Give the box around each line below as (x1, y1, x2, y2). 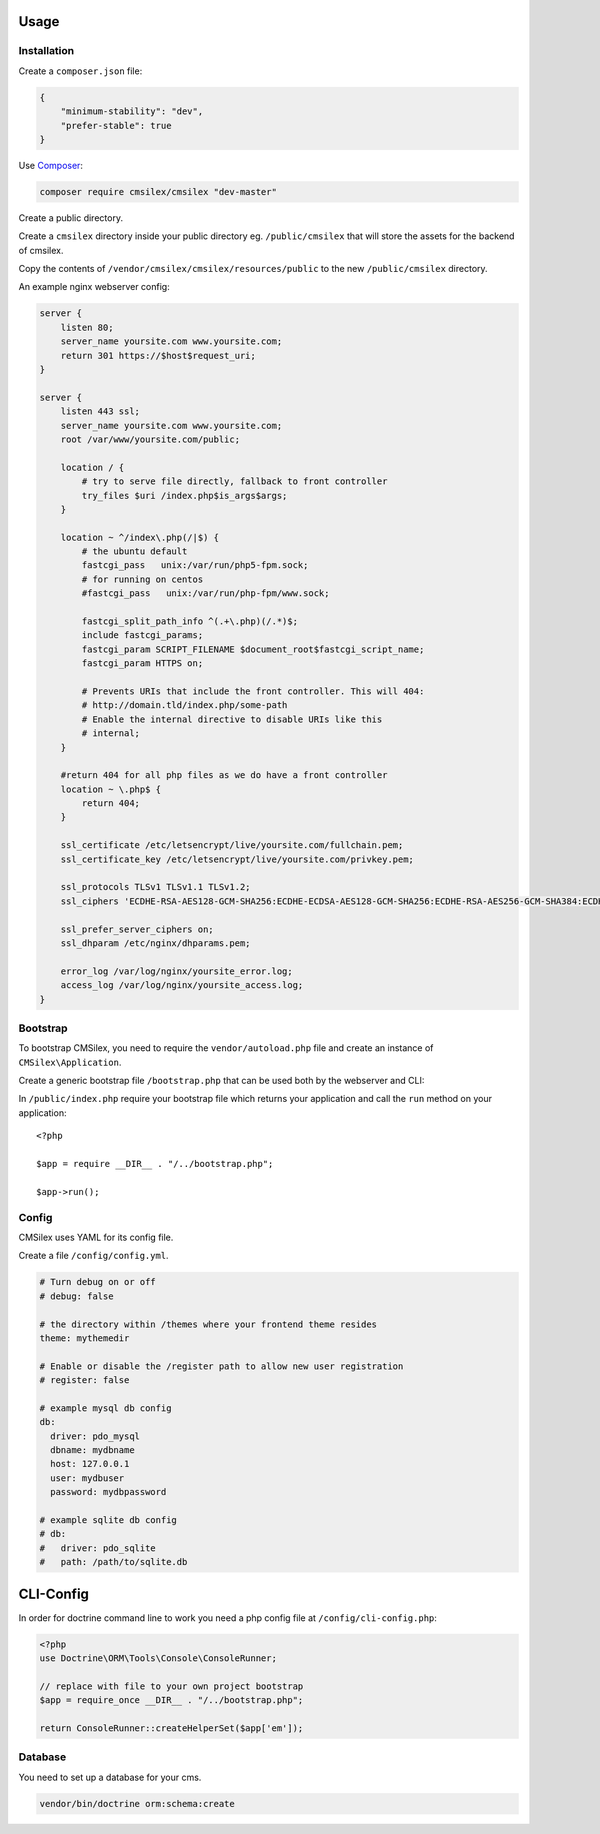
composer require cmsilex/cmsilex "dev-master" (39, 186, 277, 197)
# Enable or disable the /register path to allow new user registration (39, 1360, 404, 1372)
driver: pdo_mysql (50, 1430, 140, 1442)
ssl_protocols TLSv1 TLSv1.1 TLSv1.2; (60, 881, 251, 893)
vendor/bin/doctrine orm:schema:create (39, 1798, 235, 1809)
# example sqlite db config (39, 1514, 177, 1525)
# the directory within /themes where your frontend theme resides (39, 1318, 378, 1330)
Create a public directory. (18, 211, 124, 224)
